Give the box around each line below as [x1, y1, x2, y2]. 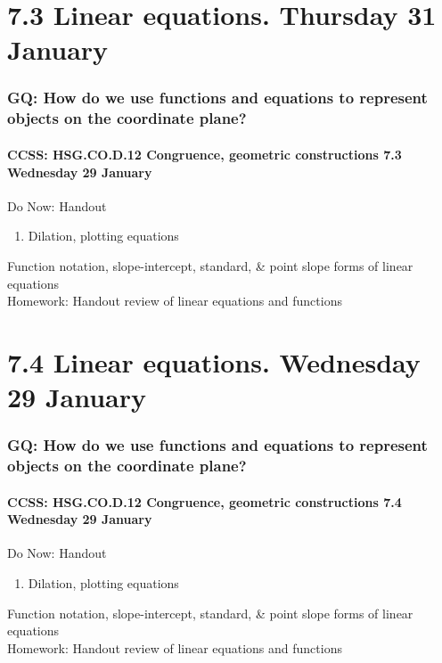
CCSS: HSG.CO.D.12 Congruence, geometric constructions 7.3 [7, 144, 402, 163]
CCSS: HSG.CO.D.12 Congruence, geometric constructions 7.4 [7, 492, 402, 511]
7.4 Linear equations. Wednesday [7, 343, 421, 380]
